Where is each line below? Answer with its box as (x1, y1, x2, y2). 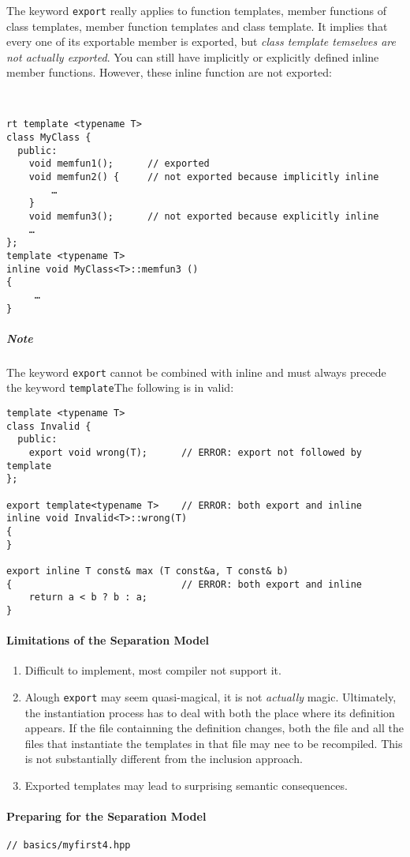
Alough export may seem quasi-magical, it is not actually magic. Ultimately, (24, 688, 397, 705)
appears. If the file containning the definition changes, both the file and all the (24, 720, 404, 736)
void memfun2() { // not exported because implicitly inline (28, 171, 379, 182)
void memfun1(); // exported (28, 158, 210, 170)
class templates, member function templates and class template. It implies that (6, 17, 388, 34)
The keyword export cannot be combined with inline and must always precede (6, 363, 386, 380)
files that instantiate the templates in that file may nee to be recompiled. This (24, 735, 403, 751)
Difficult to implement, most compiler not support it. (24, 662, 281, 678)
